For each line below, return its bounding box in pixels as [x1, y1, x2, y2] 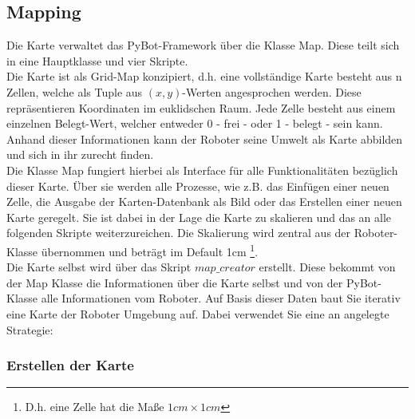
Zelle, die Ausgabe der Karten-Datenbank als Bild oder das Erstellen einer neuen [6, 193, 402, 210]
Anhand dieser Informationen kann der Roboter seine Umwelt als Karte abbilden [6, 130, 403, 147]
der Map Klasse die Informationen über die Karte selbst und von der [6, 274, 343, 291]
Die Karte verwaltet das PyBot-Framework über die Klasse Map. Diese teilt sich [6, 37, 400, 53]
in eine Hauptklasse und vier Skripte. [6, 52, 188, 69]
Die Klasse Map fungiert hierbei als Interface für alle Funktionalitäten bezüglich [6, 161, 398, 178]
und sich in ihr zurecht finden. [6, 146, 154, 163]
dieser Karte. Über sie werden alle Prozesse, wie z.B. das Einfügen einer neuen [6, 177, 389, 194]
